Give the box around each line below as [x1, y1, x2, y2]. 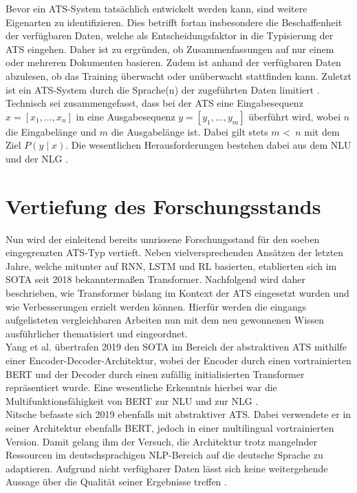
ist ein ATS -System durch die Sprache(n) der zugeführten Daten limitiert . [6, 82, 320, 96]
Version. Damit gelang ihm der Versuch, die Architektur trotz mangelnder [6, 434, 317, 448]
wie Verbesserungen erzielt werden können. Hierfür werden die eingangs [6, 299, 307, 313]
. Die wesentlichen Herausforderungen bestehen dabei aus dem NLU [65, 138, 351, 152]
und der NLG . [6, 151, 68, 165]
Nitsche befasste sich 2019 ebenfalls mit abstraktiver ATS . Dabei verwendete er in [6, 407, 351, 421]
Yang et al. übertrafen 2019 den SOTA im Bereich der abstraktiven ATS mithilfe [6, 339, 347, 354]
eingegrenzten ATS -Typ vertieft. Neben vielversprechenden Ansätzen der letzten [6, 245, 344, 260]
